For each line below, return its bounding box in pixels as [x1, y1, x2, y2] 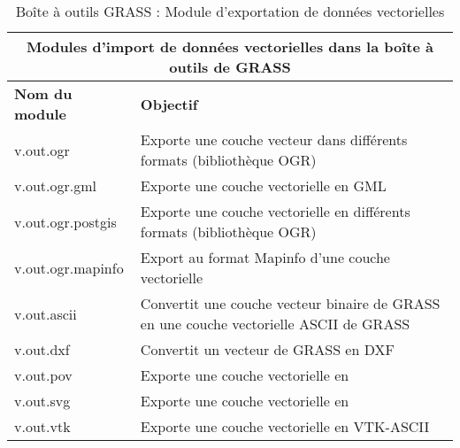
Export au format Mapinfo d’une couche [140, 247, 390, 267]
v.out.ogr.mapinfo [14, 257, 124, 278]
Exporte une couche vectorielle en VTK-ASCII [140, 416, 430, 436]
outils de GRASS [169, 57, 291, 77]
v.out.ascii [14, 303, 77, 324]
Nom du [14, 83, 73, 104]
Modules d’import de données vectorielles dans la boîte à [26, 36, 433, 57]
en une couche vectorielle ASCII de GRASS [140, 313, 410, 334]
